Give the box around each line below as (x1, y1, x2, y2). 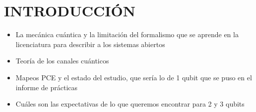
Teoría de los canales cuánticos (15, 56, 109, 66)
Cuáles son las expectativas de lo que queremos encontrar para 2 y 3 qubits (15, 99, 245, 109)
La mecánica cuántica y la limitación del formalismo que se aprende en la (15, 29, 239, 40)
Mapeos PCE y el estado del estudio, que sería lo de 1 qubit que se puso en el (15, 72, 252, 82)
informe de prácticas (15, 82, 78, 92)
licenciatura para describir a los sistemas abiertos (15, 39, 165, 49)
